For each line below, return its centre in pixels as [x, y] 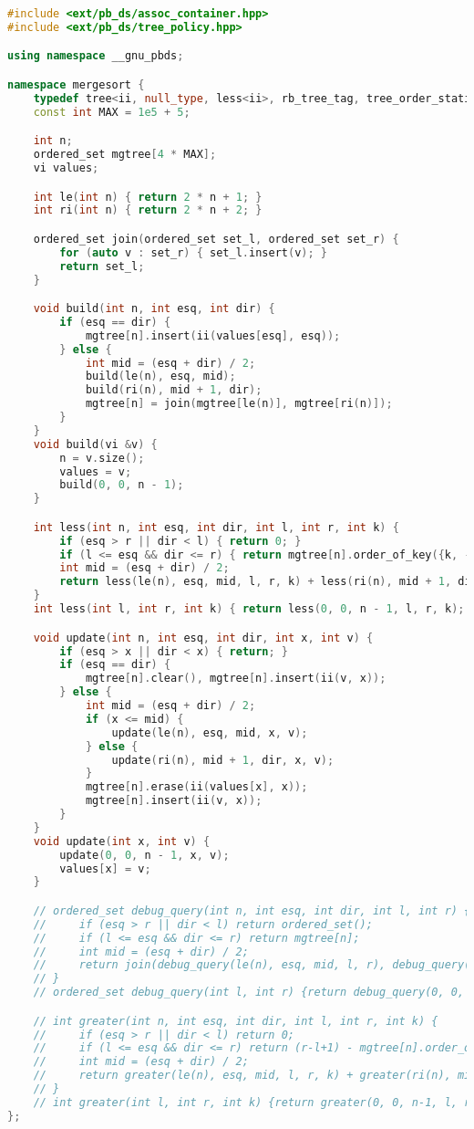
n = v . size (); [102, 458]
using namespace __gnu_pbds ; [96, 56]
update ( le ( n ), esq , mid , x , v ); [210, 732]
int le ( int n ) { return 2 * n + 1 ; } [148, 197]
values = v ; [96, 471]
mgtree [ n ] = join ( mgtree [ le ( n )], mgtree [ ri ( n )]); [239, 404]
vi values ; [66, 167]
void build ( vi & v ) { [95, 444]
